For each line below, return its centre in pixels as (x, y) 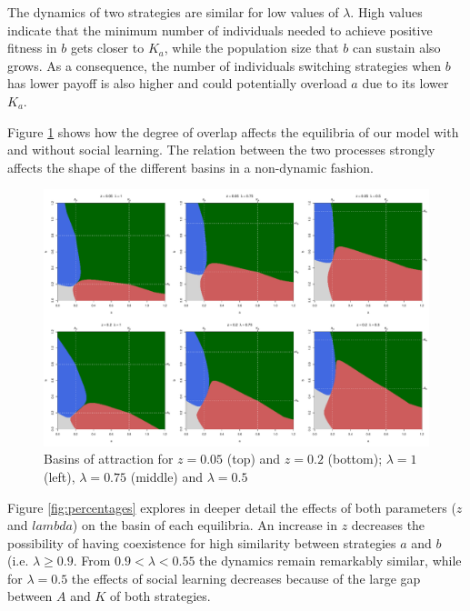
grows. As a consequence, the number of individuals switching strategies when (225, 65)
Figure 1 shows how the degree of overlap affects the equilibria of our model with (233, 131)
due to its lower (405, 83)
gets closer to (107, 48)
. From (92, 561)
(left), (60, 476)
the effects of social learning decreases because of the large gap (246, 578)
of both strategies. (160, 596)
